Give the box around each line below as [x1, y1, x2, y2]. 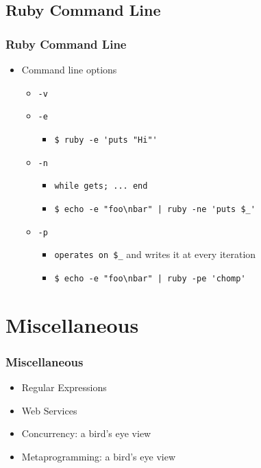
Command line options [21, 62, 117, 76]
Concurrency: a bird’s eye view [21, 426, 151, 441]
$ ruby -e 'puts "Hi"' [54, 134, 158, 145]
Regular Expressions [21, 380, 107, 395]
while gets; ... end [54, 181, 148, 191]
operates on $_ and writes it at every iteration [54, 247, 256, 261]
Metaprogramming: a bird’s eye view [21, 449, 175, 463]
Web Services [21, 403, 77, 417]
